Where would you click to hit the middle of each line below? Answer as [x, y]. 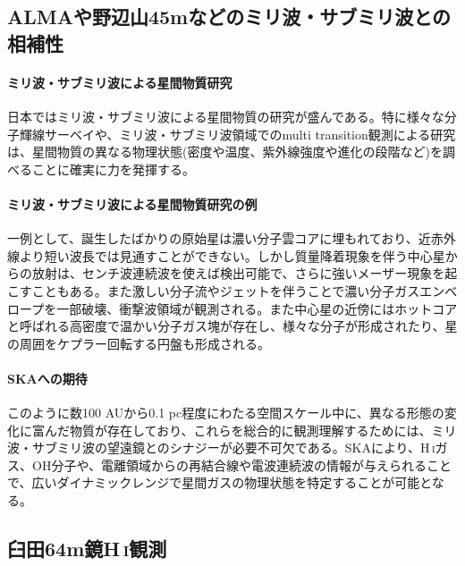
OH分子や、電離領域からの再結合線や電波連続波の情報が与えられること [241, 465]
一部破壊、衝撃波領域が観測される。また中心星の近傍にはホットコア [257, 308]
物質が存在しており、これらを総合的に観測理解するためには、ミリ [263, 430]
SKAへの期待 [47, 378]
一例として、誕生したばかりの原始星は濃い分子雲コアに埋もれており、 [213, 238]
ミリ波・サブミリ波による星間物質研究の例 [132, 203]
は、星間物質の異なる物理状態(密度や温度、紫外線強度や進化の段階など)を [225, 152]
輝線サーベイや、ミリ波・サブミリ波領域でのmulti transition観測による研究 [237, 134]
